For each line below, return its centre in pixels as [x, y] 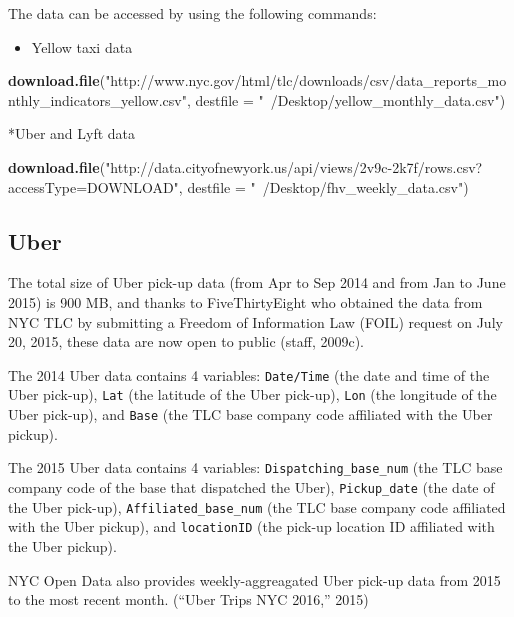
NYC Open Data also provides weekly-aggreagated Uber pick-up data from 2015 [254, 579]
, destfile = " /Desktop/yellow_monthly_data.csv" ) [346, 99]
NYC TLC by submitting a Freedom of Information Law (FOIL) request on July [255, 321]
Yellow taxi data [82, 46]
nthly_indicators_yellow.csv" [97, 99]
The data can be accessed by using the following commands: [192, 13]
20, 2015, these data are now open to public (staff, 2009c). [186, 341]
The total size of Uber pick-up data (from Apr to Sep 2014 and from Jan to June [257, 282]
